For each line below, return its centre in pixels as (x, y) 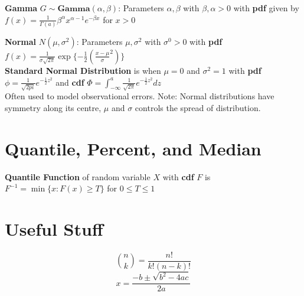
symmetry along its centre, (53, 107)
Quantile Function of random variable (78, 176)
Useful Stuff (54, 228)
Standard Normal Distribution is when (83, 70)
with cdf (178, 176)
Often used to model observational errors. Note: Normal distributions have (140, 96)
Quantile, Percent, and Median (133, 148)
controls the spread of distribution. (198, 107)
